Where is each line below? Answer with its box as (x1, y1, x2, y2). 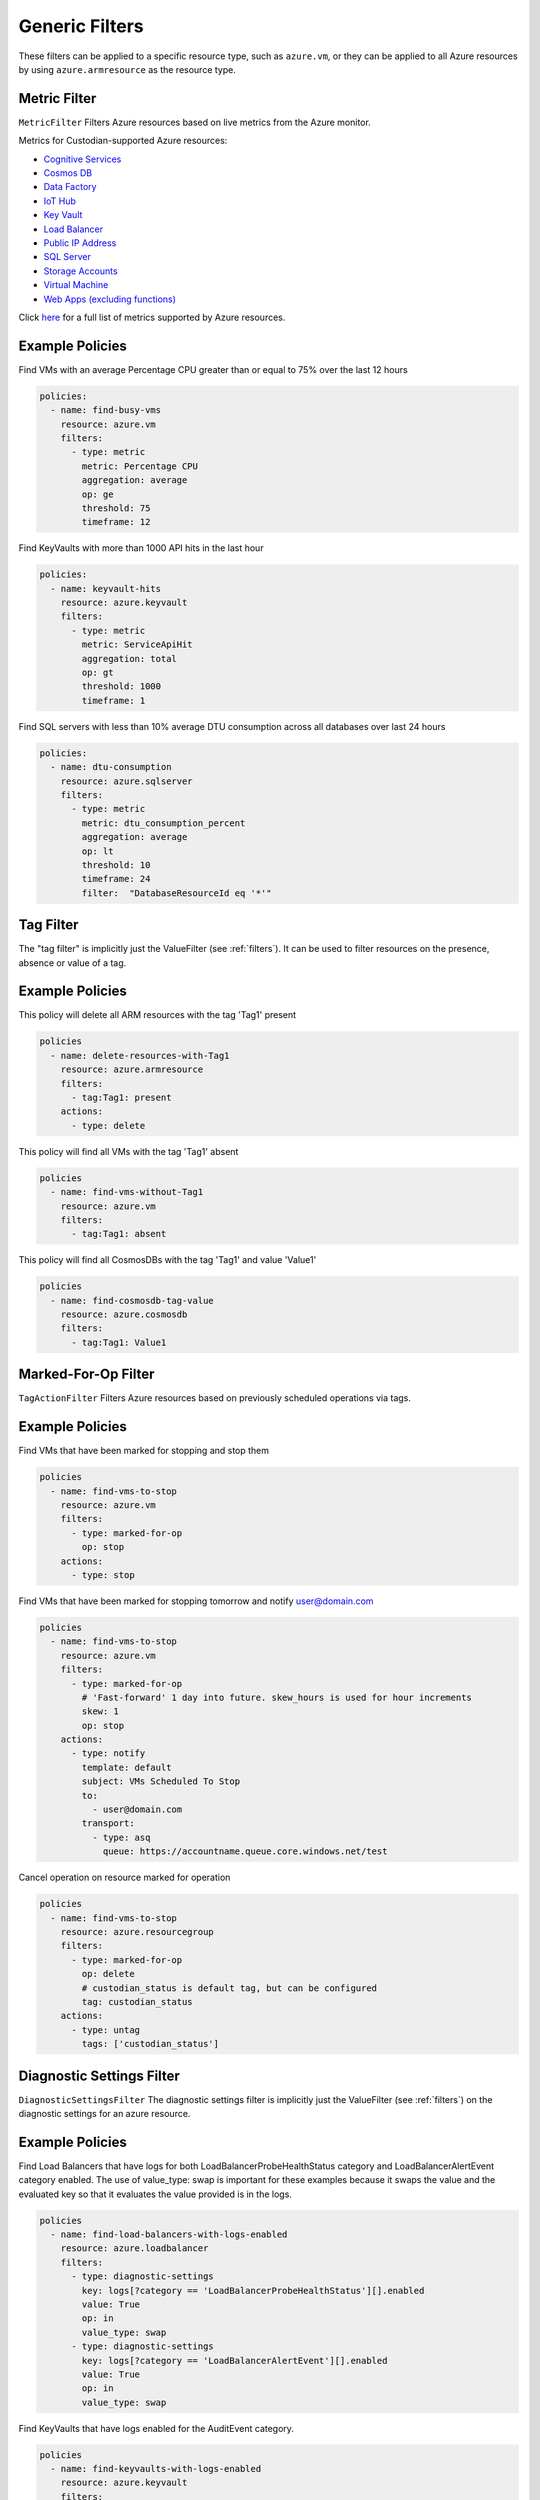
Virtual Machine (43, 279, 109, 291)
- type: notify (71, 1748, 146, 1759)
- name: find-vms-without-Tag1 (50, 1186, 204, 1198)
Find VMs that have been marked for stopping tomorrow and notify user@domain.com (18, 1595, 374, 1607)
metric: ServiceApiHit (81, 639, 194, 650)
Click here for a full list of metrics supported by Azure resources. (18, 311, 286, 323)
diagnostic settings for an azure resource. (18, 2107, 191, 2119)
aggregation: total (81, 653, 177, 664)
